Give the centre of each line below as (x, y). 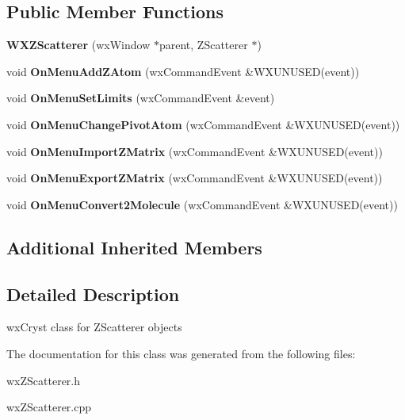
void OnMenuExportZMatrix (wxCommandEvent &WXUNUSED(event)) (195, 178)
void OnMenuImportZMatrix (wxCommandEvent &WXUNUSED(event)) (195, 151)
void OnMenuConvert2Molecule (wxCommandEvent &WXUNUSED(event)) (202, 204)
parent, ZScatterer (203, 45)
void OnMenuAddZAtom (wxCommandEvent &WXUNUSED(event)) (183, 71)
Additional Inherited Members (134, 247)
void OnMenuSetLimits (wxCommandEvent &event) (141, 98)
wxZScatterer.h (44, 380)
